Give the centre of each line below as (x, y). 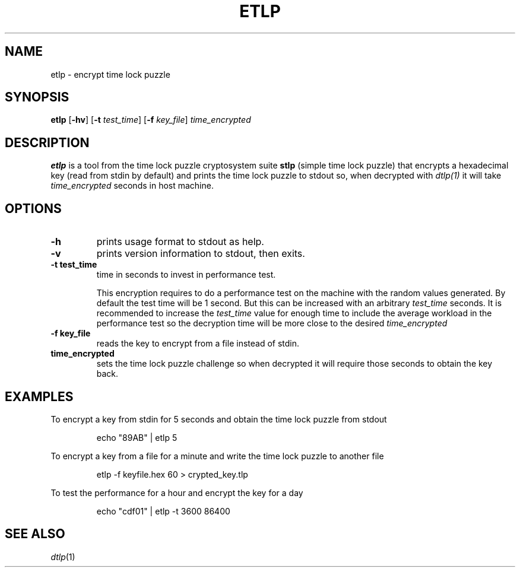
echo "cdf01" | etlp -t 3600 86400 (163, 511)
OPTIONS (33, 208)
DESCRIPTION (47, 142)
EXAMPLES (39, 396)
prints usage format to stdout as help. (180, 242)
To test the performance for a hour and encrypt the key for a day (177, 492)
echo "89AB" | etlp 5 (137, 437)
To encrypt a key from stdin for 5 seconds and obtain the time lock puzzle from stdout (219, 419)
